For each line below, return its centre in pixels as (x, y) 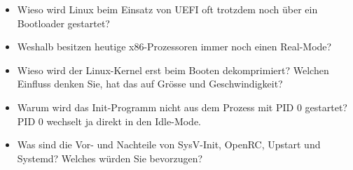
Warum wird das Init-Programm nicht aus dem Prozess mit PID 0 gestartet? (182, 107)
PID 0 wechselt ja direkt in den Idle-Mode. (109, 121)
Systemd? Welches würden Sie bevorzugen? (110, 158)
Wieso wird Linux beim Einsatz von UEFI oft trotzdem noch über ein (167, 9)
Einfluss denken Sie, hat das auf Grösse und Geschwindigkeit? (150, 84)
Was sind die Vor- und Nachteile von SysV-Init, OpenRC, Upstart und (169, 144)
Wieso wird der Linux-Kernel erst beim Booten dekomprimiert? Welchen (173, 70)
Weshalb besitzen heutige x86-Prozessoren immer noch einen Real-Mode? (174, 47)
